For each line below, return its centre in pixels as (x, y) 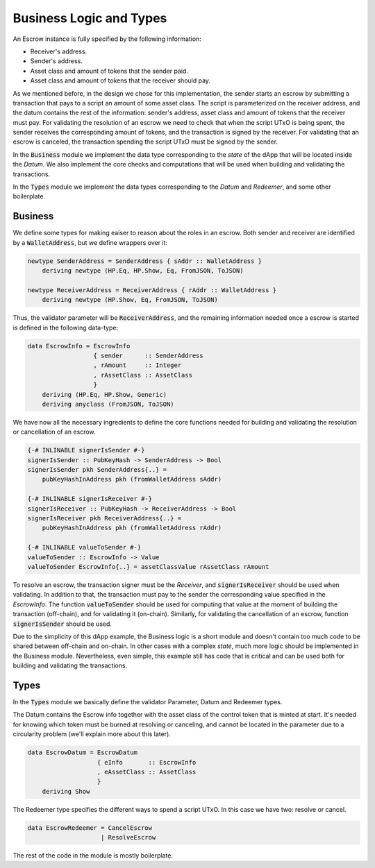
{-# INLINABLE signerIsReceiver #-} (90, 499)
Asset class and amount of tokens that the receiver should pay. (120, 80)
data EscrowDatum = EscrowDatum (83, 752)
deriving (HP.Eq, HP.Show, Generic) (104, 394)
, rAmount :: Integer (137, 365)
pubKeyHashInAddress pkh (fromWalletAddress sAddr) (132, 479)
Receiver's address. (59, 51)
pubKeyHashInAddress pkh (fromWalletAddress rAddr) (132, 528)
